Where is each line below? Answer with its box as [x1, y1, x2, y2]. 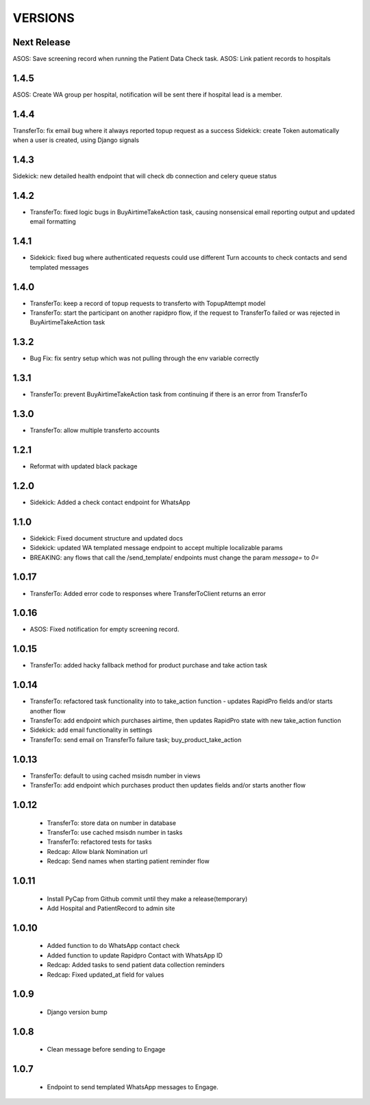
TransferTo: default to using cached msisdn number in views [29, 772, 201, 780]
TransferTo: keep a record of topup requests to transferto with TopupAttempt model [29, 299, 266, 307]
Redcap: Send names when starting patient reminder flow [47, 857, 210, 866]
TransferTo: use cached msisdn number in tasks [47, 828, 183, 836]
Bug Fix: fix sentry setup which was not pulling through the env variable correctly [29, 354, 260, 363]
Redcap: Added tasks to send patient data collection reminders [47, 961, 225, 969]
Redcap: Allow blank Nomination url [47, 847, 148, 855]
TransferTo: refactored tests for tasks [47, 837, 152, 846]
